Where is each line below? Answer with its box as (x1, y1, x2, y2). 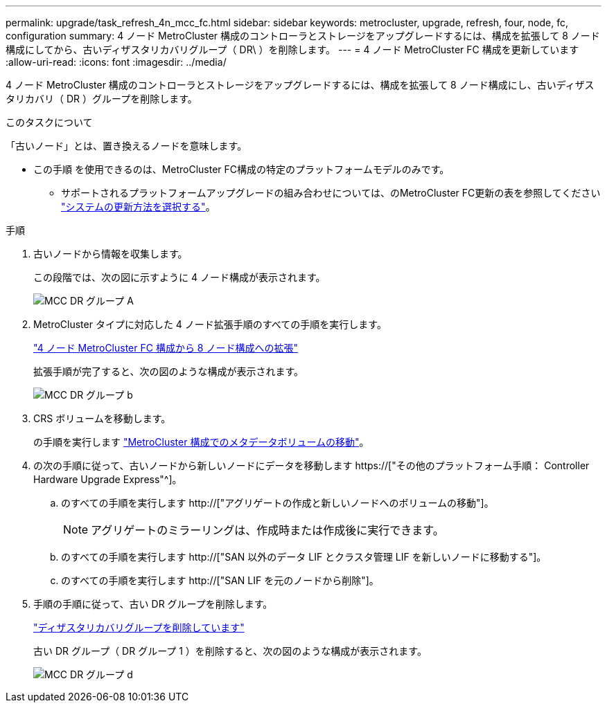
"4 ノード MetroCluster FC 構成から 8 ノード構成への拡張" (33, 342, 298, 354)
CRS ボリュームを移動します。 (33, 412, 171, 424)
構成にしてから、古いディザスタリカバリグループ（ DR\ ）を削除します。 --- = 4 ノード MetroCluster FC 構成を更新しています (6, 44, 579, 55)
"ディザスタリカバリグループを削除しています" (33, 621, 245, 633)
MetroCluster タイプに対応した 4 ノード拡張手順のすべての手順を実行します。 (33, 318, 387, 330)
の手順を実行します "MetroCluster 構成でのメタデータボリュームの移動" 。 (33, 436, 369, 448)
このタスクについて (6, 116, 93, 128)
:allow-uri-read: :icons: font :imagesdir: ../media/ (6, 56, 227, 68)
